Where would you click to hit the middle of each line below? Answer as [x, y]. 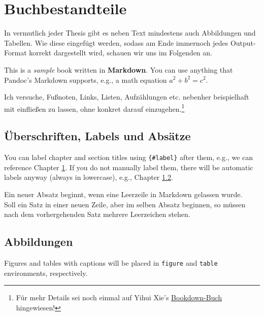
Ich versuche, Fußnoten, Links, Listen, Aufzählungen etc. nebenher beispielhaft [127, 97]
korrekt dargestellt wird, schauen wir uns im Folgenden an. [121, 53]
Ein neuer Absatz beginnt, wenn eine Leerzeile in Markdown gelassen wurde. [123, 194]
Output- [243, 42]
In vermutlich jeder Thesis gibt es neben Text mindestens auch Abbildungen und [130, 33]
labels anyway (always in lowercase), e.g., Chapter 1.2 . [89, 177]
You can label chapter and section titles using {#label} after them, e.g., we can [129, 157]
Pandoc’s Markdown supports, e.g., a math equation [86, 80]
